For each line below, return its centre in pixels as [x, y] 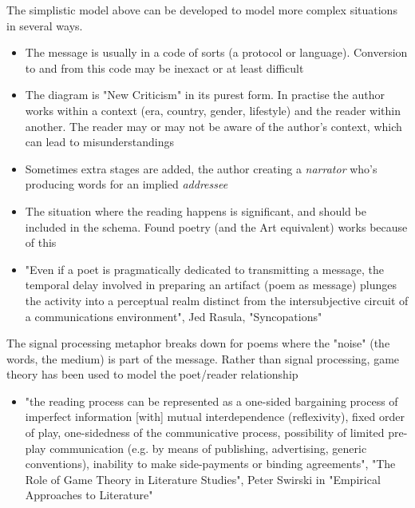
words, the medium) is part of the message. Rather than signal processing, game [203, 358]
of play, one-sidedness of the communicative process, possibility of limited [205, 433]
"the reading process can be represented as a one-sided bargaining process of [211, 401]
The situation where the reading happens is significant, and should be [196, 210]
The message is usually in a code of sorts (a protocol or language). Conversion [216, 52]
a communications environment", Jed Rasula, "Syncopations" [174, 316]
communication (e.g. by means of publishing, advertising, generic [208, 448]
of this [41, 242]
